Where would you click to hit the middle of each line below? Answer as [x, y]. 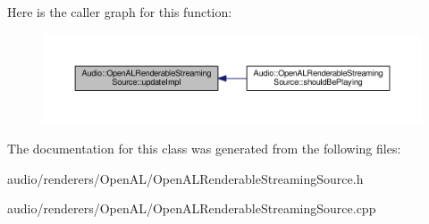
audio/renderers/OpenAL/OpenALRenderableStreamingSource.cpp [192, 208]
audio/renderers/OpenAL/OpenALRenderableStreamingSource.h [185, 178]
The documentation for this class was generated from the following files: [204, 149]
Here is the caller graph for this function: [120, 12]
